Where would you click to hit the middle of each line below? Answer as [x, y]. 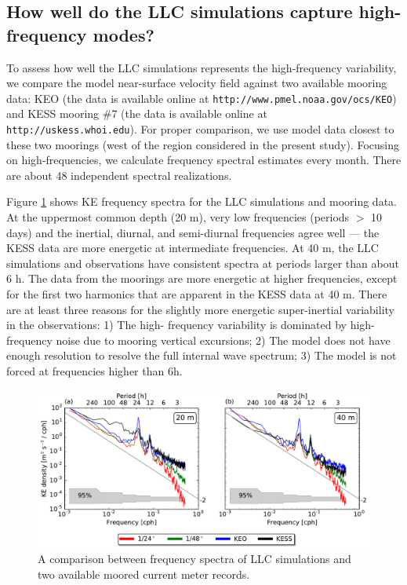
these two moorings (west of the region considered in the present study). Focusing [203, 144]
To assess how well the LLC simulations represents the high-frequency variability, [202, 67]
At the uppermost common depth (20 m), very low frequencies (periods [178, 217]
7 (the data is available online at [189, 113]
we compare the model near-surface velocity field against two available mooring [197, 83]
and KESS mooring [53, 113]
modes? [124, 34]
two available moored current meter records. [144, 574]
